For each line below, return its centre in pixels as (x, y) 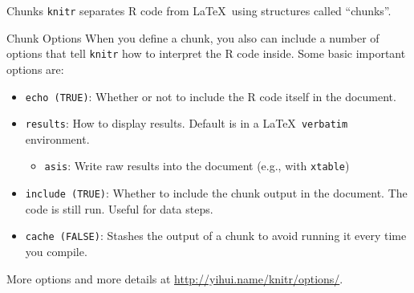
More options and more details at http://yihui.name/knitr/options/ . (175, 278)
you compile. (56, 251)
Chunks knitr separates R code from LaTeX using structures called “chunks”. (199, 10)
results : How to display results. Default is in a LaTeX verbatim (187, 123)
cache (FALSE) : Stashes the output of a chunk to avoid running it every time (216, 236)
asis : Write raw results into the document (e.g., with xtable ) (197, 166)
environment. (57, 138)
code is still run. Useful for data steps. (119, 208)
